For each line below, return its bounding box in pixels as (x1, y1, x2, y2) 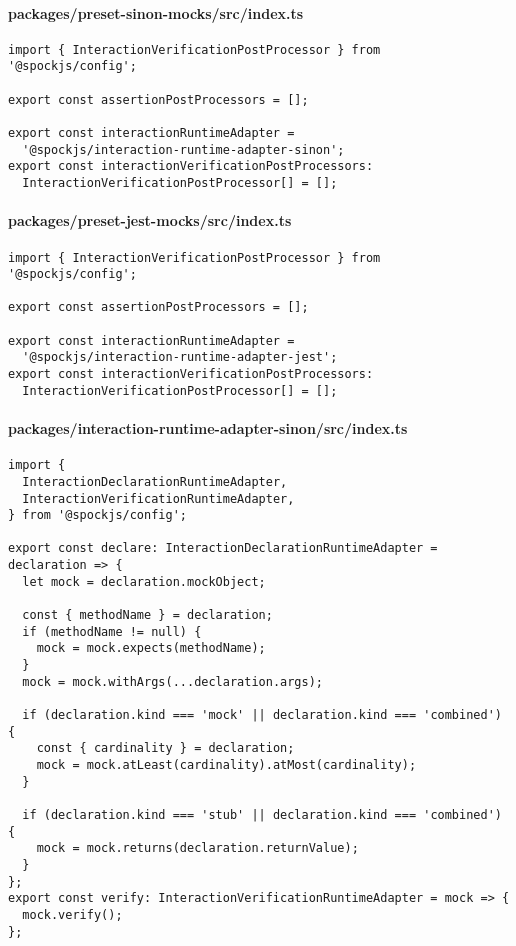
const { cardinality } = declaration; (36, 741, 295, 756)
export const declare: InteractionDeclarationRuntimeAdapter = (8, 541, 438, 556)
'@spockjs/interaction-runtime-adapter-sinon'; (22, 142, 345, 157)
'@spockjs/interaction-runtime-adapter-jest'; (22, 350, 338, 365)
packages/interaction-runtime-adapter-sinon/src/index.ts (8, 418, 408, 438)
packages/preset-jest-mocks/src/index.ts (8, 210, 292, 231)
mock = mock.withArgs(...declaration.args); (22, 674, 323, 689)
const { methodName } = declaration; (22, 608, 273, 623)
